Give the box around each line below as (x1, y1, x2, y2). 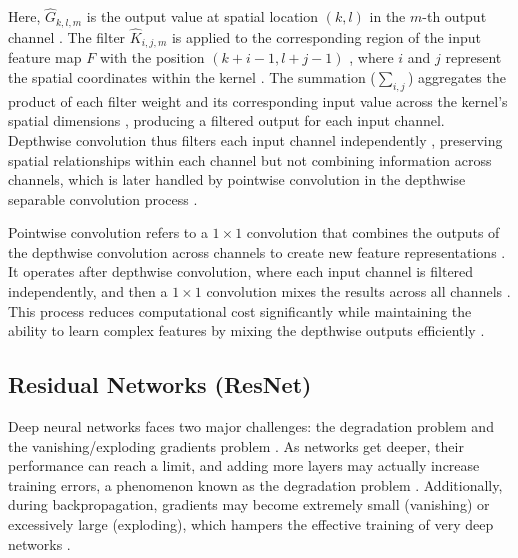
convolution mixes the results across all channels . (206, 281, 511, 302)
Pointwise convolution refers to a (8, 222, 208, 243)
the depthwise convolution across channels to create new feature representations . (8, 241, 506, 262)
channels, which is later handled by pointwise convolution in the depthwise (8, 169, 466, 190)
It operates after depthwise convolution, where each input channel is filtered (8, 261, 474, 282)
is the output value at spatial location (86, 6, 319, 27)
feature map (8, 47, 82, 68)
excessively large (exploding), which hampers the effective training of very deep (8, 514, 494, 535)
